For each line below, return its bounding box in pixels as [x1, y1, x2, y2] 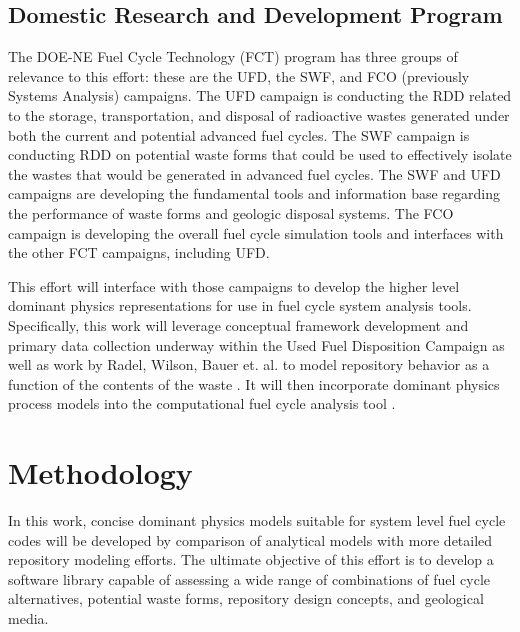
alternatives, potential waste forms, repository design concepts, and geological [8, 588, 484, 609]
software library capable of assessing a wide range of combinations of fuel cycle [8, 568, 491, 589]
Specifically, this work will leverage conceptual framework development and [8, 314, 469, 335]
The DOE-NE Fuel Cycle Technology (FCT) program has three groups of [8, 46, 458, 67]
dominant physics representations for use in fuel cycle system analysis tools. [8, 295, 472, 316]
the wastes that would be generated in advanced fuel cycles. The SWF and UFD [8, 163, 501, 184]
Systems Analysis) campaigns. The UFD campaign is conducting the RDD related [8, 85, 512, 106]
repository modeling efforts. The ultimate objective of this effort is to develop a [8, 549, 494, 570]
